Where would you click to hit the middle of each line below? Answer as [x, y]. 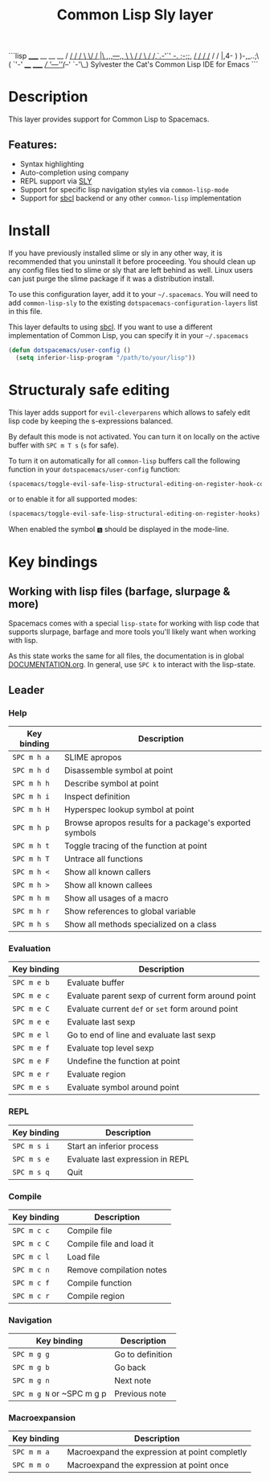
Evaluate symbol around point [123, 1087]
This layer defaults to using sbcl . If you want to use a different [110, 327]
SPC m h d [31, 770]
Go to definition [143, 1355]
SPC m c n [31, 1270]
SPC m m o [31, 1465]
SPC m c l [31, 1256]
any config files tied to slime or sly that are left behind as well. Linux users [131, 270]
